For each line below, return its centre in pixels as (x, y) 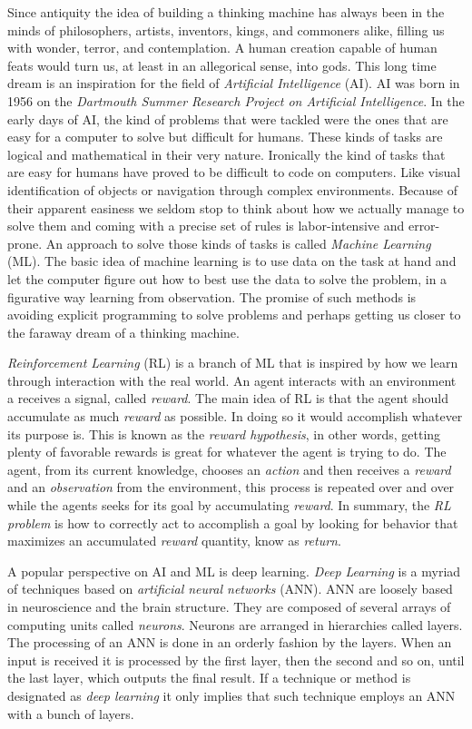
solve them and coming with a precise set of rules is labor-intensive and (206, 226)
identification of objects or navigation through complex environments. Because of (233, 189)
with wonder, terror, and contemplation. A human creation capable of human (222, 48)
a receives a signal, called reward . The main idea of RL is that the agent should (228, 398)
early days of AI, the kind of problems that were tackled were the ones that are (228, 118)
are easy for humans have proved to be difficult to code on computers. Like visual (234, 172)
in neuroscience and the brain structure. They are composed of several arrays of (229, 606)
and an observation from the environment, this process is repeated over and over (231, 487)
